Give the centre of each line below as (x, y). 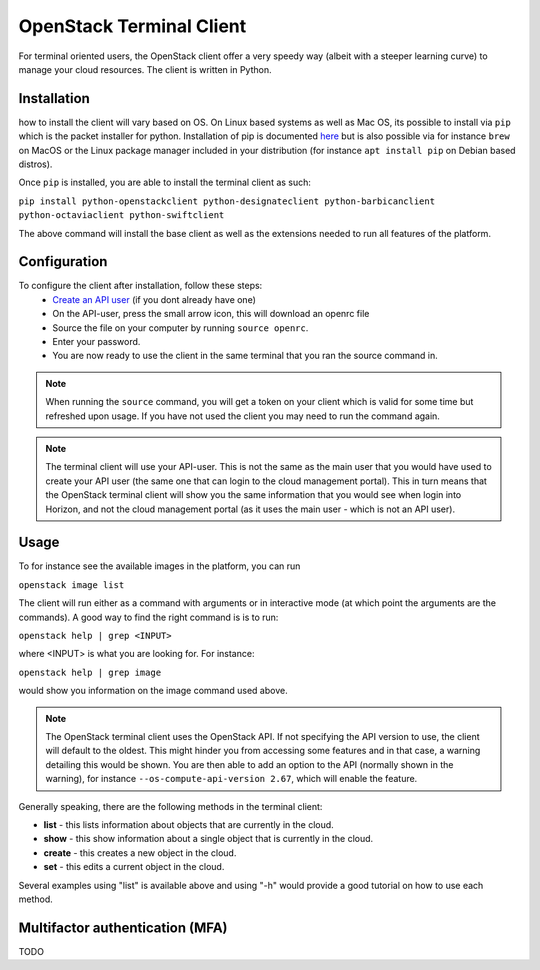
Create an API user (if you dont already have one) (154, 299)
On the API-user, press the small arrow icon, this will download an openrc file (211, 314)
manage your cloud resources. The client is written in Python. (145, 69)
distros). (35, 164)
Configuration (63, 261)
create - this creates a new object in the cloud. (140, 852)
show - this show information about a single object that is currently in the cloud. (208, 839)
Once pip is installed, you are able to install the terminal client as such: (165, 182)
